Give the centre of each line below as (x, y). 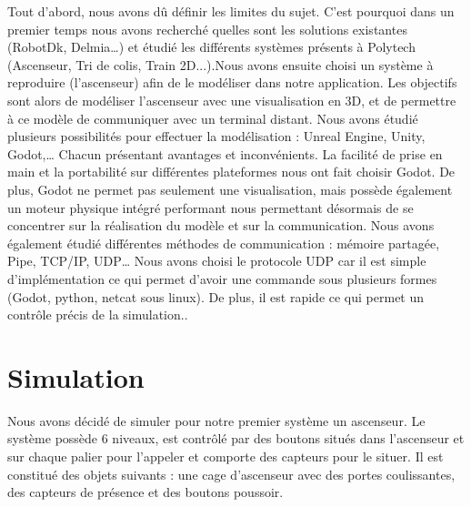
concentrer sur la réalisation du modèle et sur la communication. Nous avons (221, 225)
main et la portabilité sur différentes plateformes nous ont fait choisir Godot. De (231, 172)
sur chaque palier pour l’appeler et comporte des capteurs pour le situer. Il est (225, 456)
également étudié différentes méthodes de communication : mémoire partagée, (224, 243)
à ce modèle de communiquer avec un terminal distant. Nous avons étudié (213, 118)
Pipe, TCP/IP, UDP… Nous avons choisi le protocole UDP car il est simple (217, 261)
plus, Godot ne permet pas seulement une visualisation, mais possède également (230, 189)
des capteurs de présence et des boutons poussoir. (145, 492)
